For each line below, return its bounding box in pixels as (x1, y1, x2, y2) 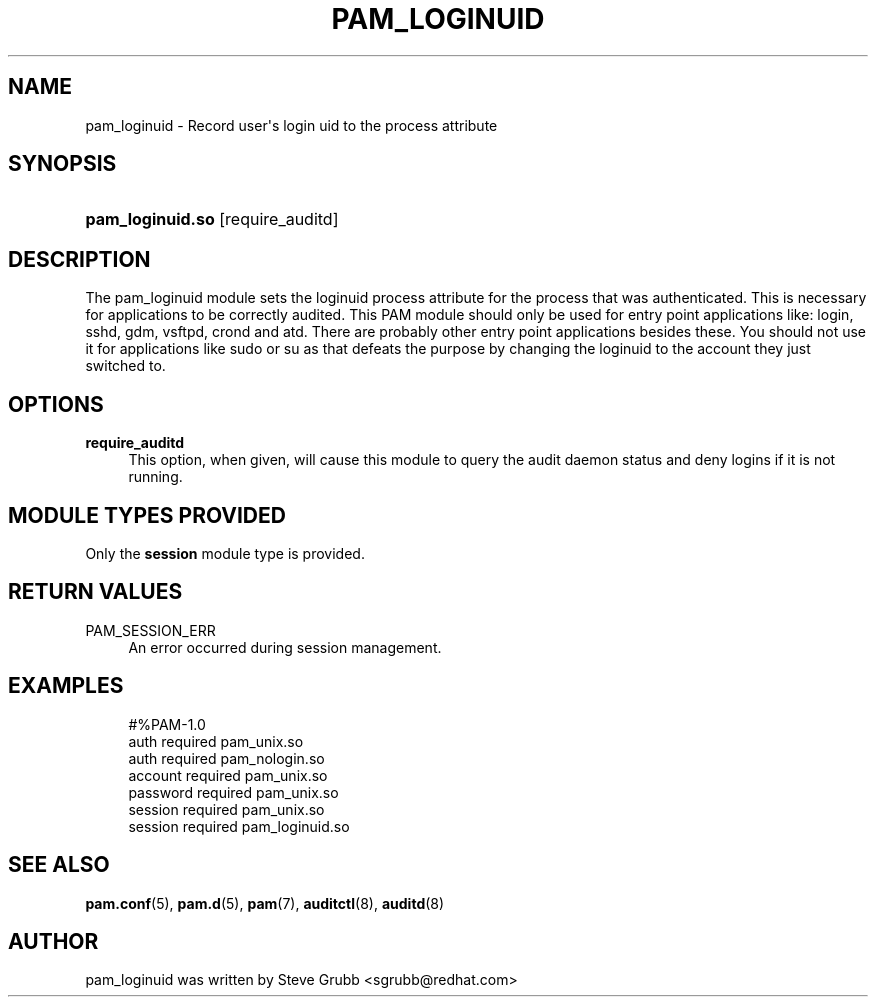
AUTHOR (8, 928, 99, 954)
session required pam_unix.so (128, 800, 325, 818)
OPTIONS (8, 391, 104, 417)
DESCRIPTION (8, 246, 151, 272)
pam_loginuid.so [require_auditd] (85, 209, 339, 230)
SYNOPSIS (8, 151, 117, 177)
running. (128, 468, 183, 486)
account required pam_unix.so (128, 766, 328, 784)
